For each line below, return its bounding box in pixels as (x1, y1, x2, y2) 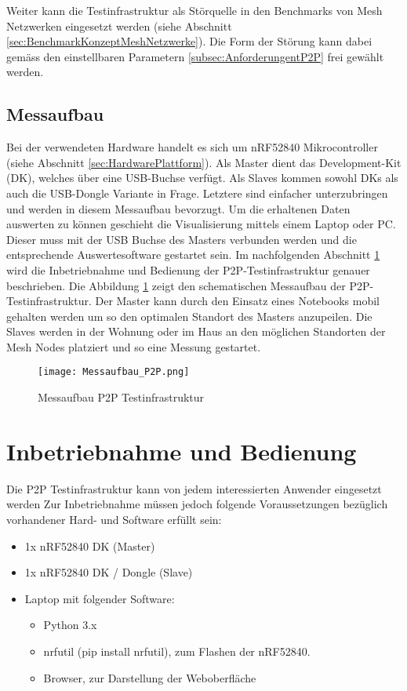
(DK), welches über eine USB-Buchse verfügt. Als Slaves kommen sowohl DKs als (6, 169, 398, 186)
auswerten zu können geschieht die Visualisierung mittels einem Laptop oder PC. (6, 216, 396, 232)
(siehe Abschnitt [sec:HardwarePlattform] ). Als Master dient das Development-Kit (6, 154, 402, 170)
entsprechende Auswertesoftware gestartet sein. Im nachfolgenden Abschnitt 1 (6, 246, 380, 263)
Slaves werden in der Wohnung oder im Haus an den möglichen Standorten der (6, 323, 386, 340)
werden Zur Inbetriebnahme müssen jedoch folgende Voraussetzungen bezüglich (6, 496, 388, 512)
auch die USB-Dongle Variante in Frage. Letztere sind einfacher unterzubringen (6, 184, 388, 201)
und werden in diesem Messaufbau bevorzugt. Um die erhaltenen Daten (6, 200, 351, 216)
